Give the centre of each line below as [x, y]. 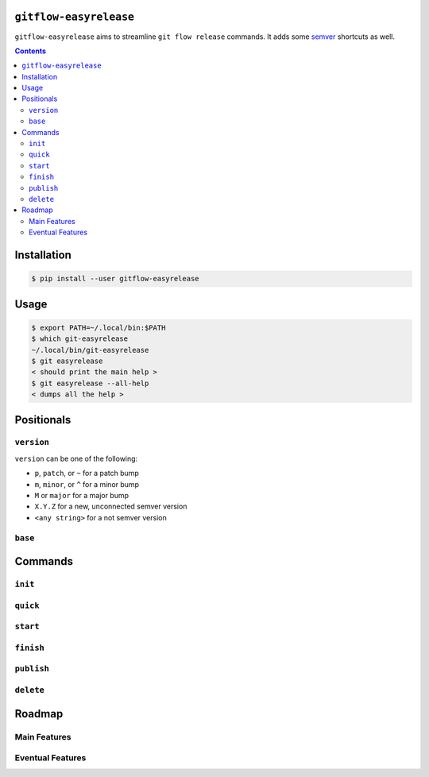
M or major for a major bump [82, 496]
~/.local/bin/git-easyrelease [90, 350]
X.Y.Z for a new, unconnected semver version [111, 506]
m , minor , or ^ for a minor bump [87, 484]
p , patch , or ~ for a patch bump [87, 474]
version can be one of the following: [76, 458]
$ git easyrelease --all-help [90, 383]
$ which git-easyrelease [80, 339]
